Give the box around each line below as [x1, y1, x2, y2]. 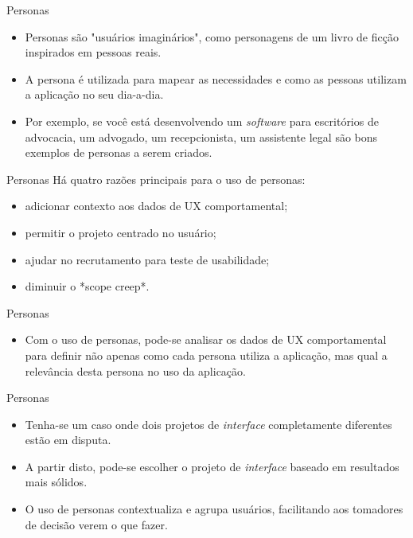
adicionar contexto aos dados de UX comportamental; [25, 197, 288, 214]
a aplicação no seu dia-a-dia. [25, 86, 164, 103]
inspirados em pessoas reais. [25, 44, 162, 60]
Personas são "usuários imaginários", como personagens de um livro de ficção [25, 28, 399, 45]
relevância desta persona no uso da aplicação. [25, 362, 246, 379]
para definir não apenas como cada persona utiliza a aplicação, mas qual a [25, 346, 388, 363]
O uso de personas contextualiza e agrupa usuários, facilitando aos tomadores [25, 501, 403, 517]
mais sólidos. [25, 474, 88, 490]
